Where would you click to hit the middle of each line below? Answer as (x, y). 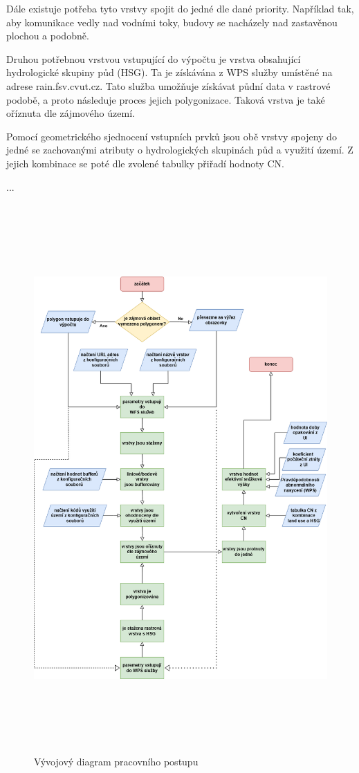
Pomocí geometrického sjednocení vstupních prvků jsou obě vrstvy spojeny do (172, 136)
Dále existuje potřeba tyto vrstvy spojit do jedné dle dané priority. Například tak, (180, 8)
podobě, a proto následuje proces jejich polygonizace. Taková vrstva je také (166, 99)
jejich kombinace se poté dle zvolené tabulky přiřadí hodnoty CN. (145, 163)
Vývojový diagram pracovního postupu (116, 762)
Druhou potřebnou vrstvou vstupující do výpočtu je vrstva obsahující (154, 58)
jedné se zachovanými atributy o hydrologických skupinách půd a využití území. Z (180, 150)
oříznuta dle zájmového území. (71, 113)
